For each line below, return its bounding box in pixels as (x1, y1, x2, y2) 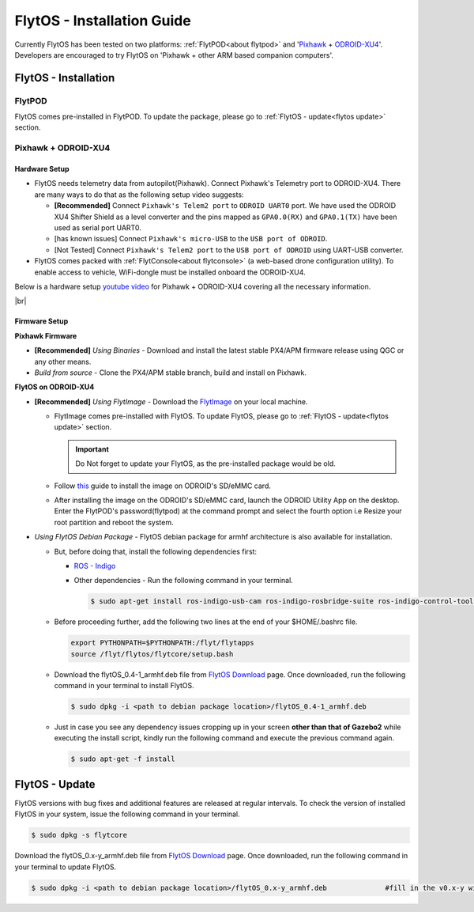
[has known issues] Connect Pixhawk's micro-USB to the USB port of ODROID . (54, 234, 328, 244)
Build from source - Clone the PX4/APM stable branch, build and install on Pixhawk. (34, 368, 307, 377)
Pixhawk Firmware (14, 331, 77, 340)
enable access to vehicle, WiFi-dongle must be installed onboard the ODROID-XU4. (34, 267, 306, 277)
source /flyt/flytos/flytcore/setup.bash (70, 649, 234, 658)
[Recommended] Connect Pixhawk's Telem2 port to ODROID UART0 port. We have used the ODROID (54, 201, 397, 210)
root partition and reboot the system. (54, 517, 174, 527)
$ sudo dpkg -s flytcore (31, 831, 128, 840)
